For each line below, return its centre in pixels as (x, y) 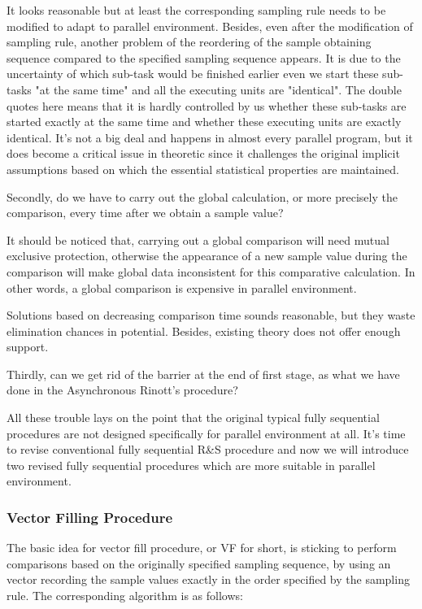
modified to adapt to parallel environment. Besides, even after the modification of (210, 26)
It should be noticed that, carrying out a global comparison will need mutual (198, 239)
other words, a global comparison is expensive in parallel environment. (182, 287)
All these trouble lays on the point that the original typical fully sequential (193, 418)
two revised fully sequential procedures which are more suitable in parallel (191, 465)
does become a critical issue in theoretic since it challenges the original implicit (203, 153)
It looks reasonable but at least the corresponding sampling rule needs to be (196, 10)
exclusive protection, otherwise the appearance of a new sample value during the (207, 256)
